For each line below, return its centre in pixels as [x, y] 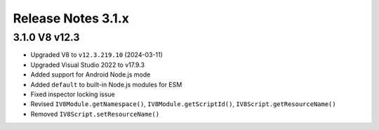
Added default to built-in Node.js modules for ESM [106, 84]
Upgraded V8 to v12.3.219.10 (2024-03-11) [97, 55]
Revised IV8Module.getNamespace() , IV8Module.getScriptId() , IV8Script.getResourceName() [183, 104]
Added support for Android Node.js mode [91, 74]
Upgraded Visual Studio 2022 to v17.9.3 [88, 65]
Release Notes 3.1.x [71, 18]
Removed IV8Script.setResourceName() [95, 114]
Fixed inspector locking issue [73, 94]
